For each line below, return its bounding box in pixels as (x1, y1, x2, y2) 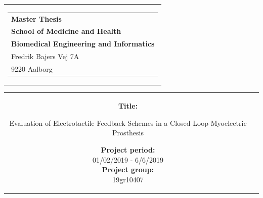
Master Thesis (11, 13, 62, 24)
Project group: (102, 164, 154, 175)
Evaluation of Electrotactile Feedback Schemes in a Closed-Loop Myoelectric (9, 117, 247, 128)
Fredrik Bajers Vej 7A (11, 51, 79, 62)
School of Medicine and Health (11, 26, 121, 36)
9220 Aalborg (11, 63, 53, 74)
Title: (118, 101, 138, 111)
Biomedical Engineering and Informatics (11, 38, 155, 49)
